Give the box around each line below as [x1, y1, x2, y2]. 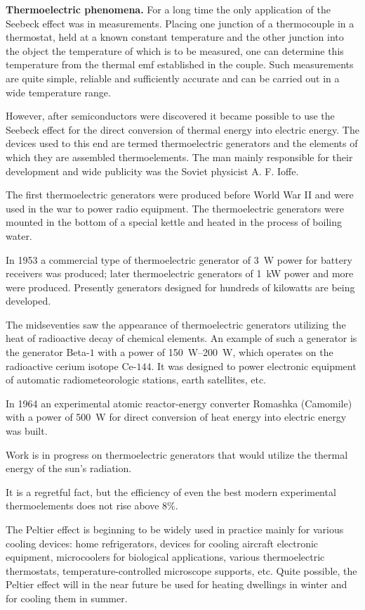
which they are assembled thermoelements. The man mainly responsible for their [6, 149, 353, 164]
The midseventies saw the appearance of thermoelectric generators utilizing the [6, 317, 346, 331]
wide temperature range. [6, 84, 111, 99]
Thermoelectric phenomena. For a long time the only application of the [6, 2, 331, 16]
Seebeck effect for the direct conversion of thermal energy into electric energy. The [6, 122, 359, 136]
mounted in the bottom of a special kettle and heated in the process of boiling [6, 215, 342, 229]
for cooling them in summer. [6, 590, 128, 605]
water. [6, 228, 32, 243]
